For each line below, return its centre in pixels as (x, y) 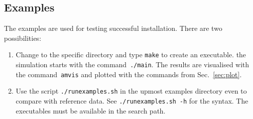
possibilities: (23, 38)
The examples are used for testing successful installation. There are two (113, 28)
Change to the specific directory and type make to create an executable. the (131, 55)
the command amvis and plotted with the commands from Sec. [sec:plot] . (129, 74)
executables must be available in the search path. (91, 110)
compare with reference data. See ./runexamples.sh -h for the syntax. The (132, 101)
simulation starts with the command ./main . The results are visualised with (132, 64)
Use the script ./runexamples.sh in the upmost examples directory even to (131, 91)
